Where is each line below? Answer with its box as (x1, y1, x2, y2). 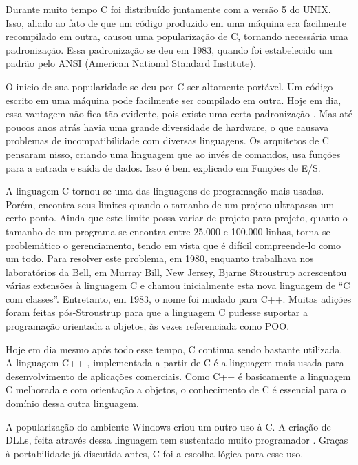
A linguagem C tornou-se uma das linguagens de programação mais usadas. (6, 184, 324, 198)
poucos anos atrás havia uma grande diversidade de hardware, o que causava (6, 119, 329, 134)
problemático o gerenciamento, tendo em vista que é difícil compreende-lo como (6, 237, 341, 252)
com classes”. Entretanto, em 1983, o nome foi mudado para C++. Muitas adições (6, 291, 352, 306)
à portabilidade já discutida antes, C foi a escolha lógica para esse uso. (6, 446, 304, 460)
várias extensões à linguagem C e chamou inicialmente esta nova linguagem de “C (6, 278, 350, 293)
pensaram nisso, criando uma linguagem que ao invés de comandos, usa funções (6, 146, 341, 161)
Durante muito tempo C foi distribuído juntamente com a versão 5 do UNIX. (6, 2, 331, 16)
